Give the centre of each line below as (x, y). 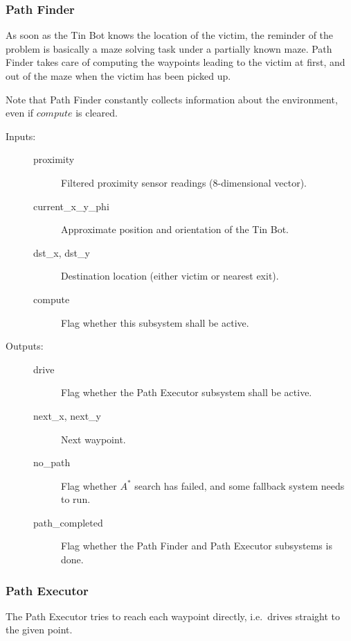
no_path (52, 462)
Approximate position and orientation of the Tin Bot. (175, 229)
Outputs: (25, 346)
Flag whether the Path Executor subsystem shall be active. (187, 392)
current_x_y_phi (71, 206)
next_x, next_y (67, 415)
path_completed (68, 522)
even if (20, 113)
